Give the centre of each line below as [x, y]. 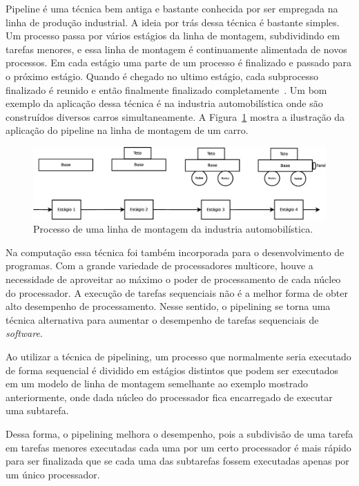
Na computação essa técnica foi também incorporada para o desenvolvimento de [175, 252]
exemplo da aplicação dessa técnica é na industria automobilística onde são [164, 103]
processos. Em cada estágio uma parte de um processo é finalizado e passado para [179, 62]
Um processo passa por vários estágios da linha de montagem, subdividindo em [173, 36]
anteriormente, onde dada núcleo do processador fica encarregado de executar [169, 397]
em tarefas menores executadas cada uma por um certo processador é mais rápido [178, 447]
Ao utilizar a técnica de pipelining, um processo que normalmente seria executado [178, 357]
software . [24, 333]
